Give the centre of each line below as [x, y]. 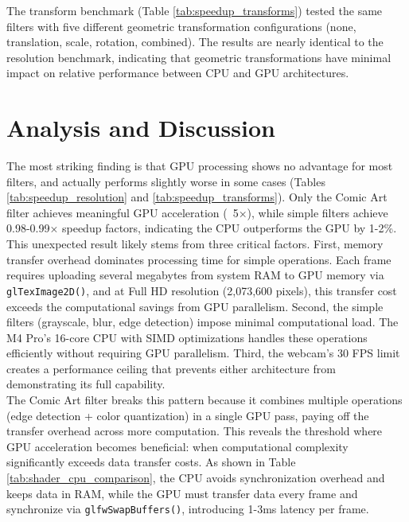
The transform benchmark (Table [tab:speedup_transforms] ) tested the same [195, 10]
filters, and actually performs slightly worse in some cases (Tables [166, 181]
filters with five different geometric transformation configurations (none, [181, 26]
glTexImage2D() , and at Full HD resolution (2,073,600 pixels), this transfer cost [202, 290]
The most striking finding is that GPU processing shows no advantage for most [200, 166]
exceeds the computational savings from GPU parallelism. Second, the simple [195, 306]
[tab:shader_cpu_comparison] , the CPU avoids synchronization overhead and [196, 478]
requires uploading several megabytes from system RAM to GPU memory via [195, 275]
